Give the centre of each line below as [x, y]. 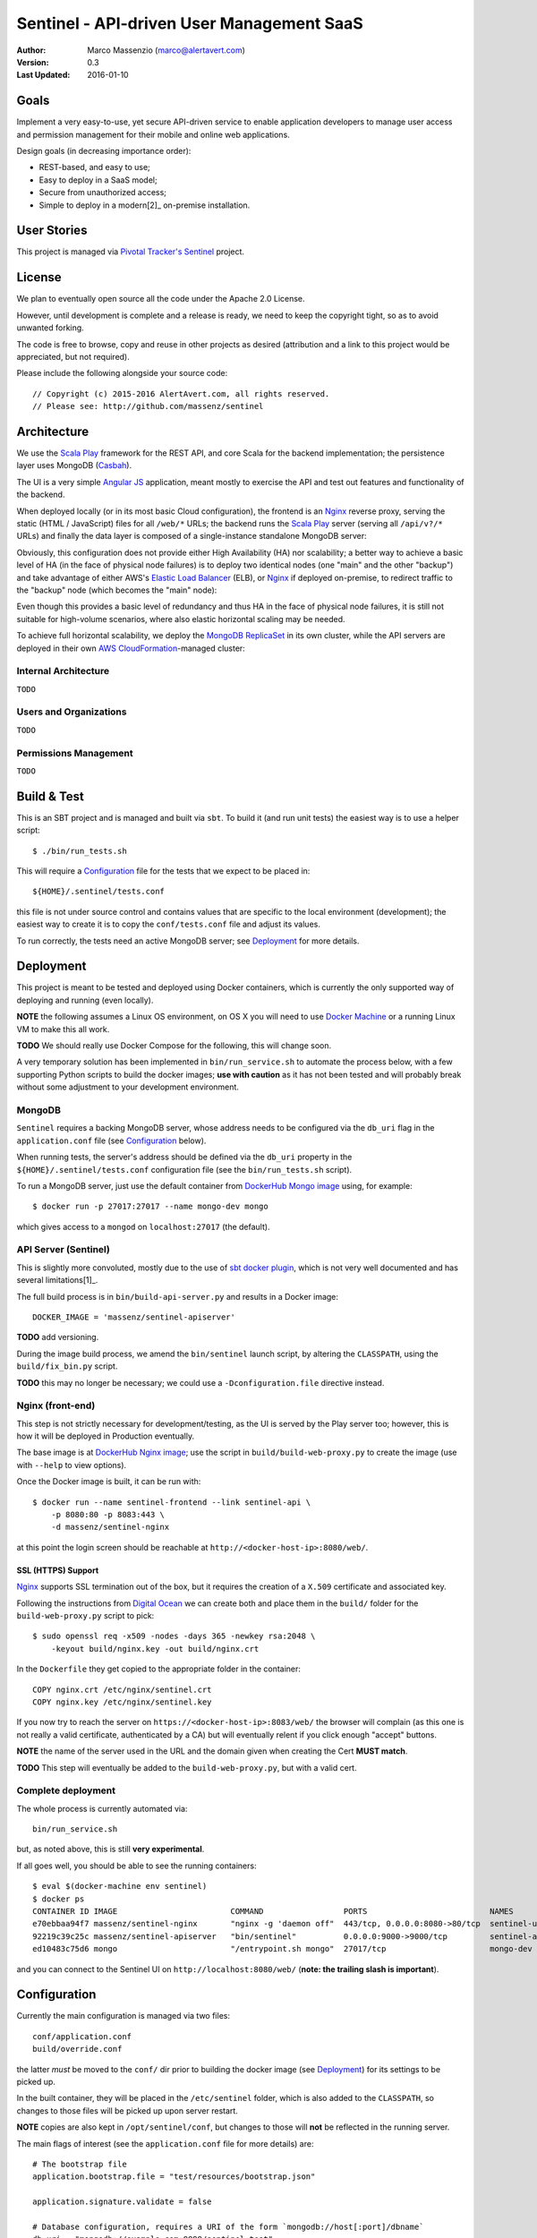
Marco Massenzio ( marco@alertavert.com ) [166, 50]
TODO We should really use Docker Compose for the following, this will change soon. [174, 1046]
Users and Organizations [72, 712]
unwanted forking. [50, 328]
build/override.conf [77, 2049]
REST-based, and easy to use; [95, 167]
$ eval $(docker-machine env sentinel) [120, 1886]
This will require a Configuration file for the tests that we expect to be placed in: [163, 871]
